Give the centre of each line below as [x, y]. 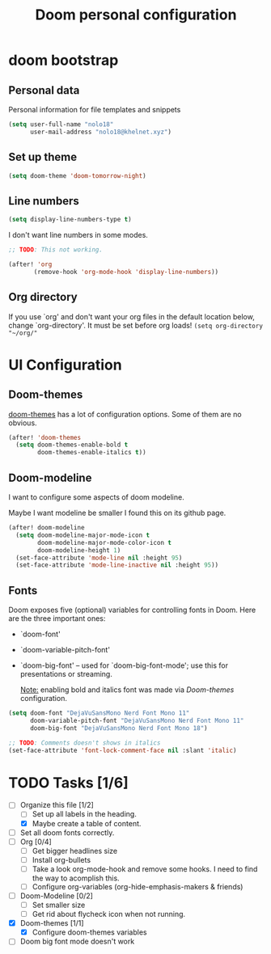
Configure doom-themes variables [89, 932]
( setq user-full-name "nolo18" [61, 125]
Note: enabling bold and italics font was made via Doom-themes [127, 690]
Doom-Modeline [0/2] [56, 896]
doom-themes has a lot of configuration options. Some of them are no [125, 414]
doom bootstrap [64, 60]
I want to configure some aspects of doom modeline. [96, 497]
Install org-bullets [61, 859]
